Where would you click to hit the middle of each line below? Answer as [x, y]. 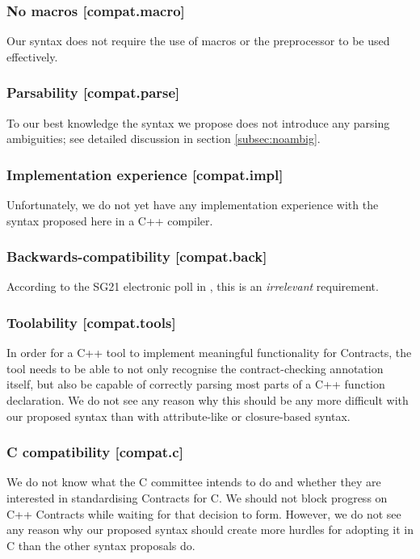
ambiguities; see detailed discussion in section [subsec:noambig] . [164, 139]
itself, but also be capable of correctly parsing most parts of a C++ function [196, 384]
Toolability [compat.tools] [91, 322]
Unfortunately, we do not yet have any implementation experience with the [193, 205]
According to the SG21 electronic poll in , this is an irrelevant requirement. [193, 286]
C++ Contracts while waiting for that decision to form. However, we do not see [204, 513]
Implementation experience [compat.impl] [145, 174]
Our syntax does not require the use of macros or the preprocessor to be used [198, 41]
